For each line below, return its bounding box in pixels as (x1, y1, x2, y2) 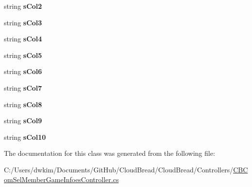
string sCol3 (4, 17, 42, 27)
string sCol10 (4, 131, 46, 142)
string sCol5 (4, 50, 42, 60)
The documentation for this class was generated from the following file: (4, 148, 215, 158)
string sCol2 (4, 1, 42, 11)
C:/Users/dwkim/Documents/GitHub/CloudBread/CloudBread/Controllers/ (4, 164, 234, 174)
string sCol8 (4, 99, 42, 109)
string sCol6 (4, 66, 42, 76)
